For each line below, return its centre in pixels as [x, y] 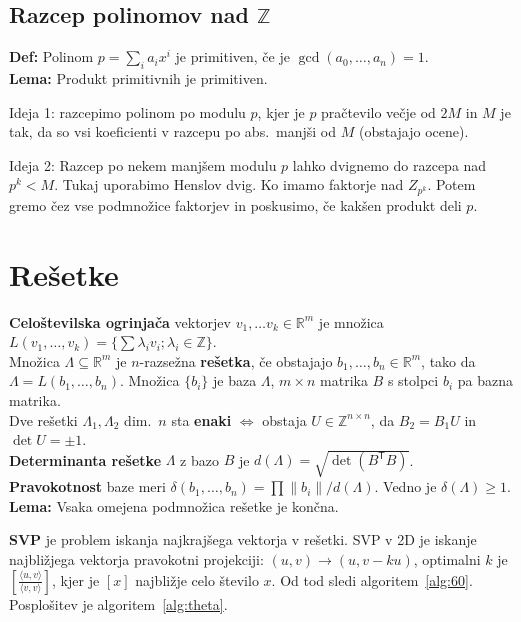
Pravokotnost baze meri [87, 486]
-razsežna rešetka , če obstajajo [236, 360]
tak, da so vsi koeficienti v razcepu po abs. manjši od [173, 131]
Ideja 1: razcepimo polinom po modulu [127, 111]
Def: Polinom [51, 56]
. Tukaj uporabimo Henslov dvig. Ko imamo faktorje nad [229, 184]
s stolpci [413, 380]
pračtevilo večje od [378, 111]
